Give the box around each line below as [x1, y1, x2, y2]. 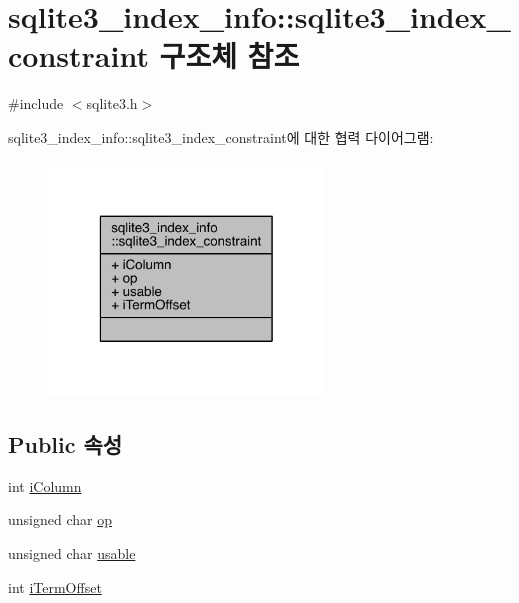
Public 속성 [8, 428, 123, 459]
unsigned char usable [8, 542, 136, 563]
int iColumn [8, 475, 82, 496]
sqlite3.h [86, 93, 138, 114]
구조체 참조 [159, 35, 300, 76]
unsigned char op [8, 509, 112, 530]
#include [8, 93, 64, 114]
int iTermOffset [8, 576, 102, 597]
